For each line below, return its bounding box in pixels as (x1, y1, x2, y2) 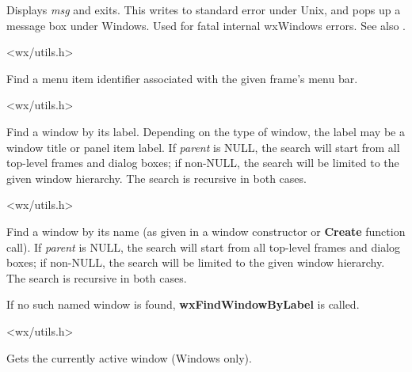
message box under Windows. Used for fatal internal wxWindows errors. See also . (6, 17, 406, 33)
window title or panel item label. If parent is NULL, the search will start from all (6, 139, 400, 155)
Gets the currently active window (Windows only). (6, 349, 252, 366)
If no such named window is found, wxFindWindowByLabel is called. (6, 296, 360, 313)
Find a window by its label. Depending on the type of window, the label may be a (6, 123, 405, 139)
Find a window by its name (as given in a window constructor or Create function (6, 222, 406, 239)
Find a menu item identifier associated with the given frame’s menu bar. (6, 70, 358, 86)
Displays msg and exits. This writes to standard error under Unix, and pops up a (6, 2, 401, 17)
